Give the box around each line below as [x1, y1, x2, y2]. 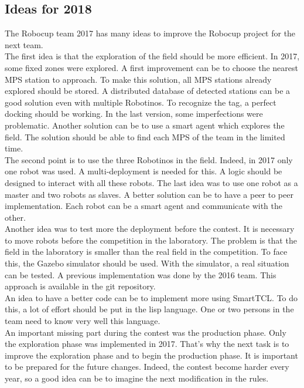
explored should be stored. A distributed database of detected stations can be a [5, 85, 291, 97]
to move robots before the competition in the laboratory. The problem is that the [5, 234, 297, 246]
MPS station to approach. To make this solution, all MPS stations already [5, 73, 272, 85]
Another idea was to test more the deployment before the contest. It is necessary [5, 222, 295, 235]
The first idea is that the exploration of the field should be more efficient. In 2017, [5, 50, 300, 62]
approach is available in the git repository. [5, 280, 156, 292]
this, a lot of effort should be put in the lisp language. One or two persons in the [5, 303, 294, 315]
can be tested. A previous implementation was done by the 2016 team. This [5, 268, 276, 281]
